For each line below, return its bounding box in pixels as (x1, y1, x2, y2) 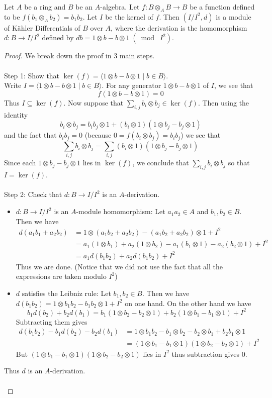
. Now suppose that (63, 97, 124, 108)
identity (4, 109, 28, 120)
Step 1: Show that (4, 70, 60, 80)
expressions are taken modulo (16, 271, 107, 281)
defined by (42, 32, 74, 43)
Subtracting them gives (16, 316, 87, 327)
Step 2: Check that (4, 189, 62, 200)
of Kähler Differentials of (4, 22, 80, 33)
